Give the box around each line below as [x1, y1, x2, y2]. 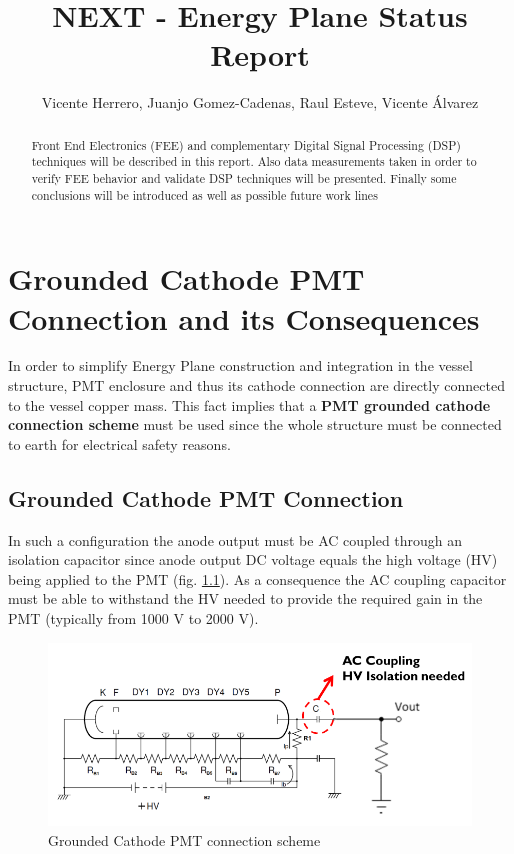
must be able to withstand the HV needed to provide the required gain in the [8, 588, 483, 609]
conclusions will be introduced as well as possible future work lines [31, 186, 378, 203]
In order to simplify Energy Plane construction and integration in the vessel [8, 355, 473, 376]
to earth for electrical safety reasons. [8, 433, 231, 454]
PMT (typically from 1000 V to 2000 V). [8, 608, 259, 628]
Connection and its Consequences [8, 297, 480, 338]
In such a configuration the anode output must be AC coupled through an [8, 529, 463, 550]
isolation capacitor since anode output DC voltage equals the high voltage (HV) [8, 549, 498, 570]
